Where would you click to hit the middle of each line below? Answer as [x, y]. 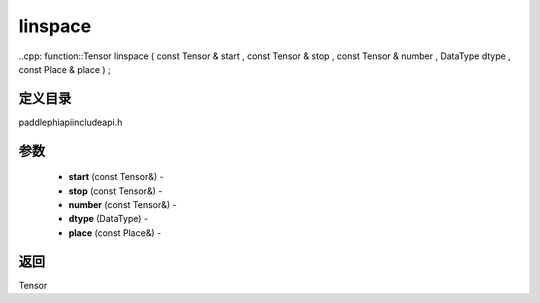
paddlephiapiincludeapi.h [70, 122]
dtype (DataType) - [108, 219]
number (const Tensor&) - [122, 205]
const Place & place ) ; [65, 69]
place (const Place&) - [115, 232]
